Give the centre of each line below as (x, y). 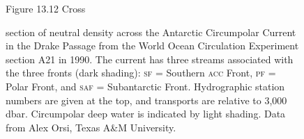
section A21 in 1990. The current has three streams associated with (150, 59)
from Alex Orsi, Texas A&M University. (91, 127)
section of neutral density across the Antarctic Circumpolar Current (151, 32)
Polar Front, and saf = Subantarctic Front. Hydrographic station (145, 86)
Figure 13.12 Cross (46, 8)
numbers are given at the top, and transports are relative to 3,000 (146, 100)
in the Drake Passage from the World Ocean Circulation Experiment (152, 46)
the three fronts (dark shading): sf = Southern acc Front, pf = (141, 73)
